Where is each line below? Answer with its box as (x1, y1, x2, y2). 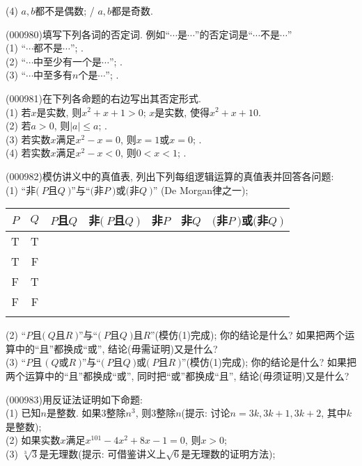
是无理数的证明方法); (181, 446, 276, 460)
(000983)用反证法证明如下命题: (6, 392, 143, 406)
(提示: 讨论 (181, 405, 230, 420)
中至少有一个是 (33, 54, 102, 68)
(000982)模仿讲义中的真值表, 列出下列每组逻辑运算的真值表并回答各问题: (6, 168, 334, 183)
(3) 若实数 (6, 131, 51, 146)
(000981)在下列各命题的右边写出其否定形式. (6, 90, 201, 105)
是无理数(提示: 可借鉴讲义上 (39, 446, 166, 460)
